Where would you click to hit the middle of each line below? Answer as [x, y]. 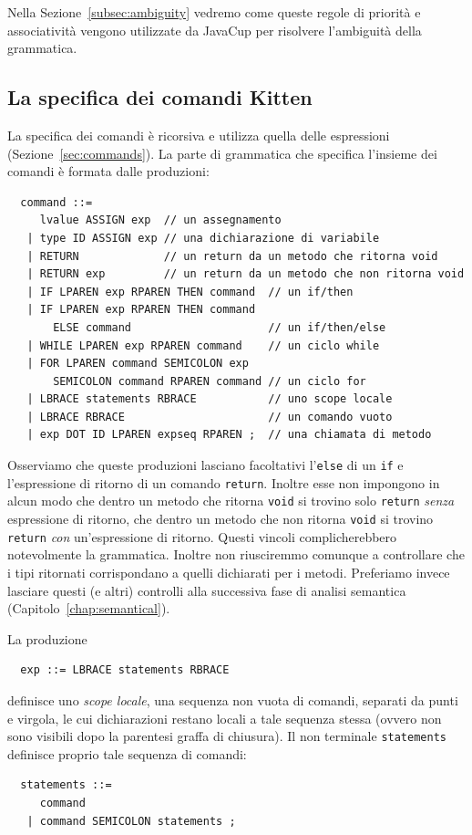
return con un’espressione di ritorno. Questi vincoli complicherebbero [202, 536]
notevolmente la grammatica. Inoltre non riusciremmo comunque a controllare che [236, 554]
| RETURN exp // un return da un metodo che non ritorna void [246, 274]
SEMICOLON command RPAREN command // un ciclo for [210, 381]
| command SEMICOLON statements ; [131, 821]
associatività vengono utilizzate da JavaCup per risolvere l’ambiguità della [215, 30]
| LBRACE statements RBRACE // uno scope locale [210, 399]
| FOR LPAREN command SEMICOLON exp [138, 364]
